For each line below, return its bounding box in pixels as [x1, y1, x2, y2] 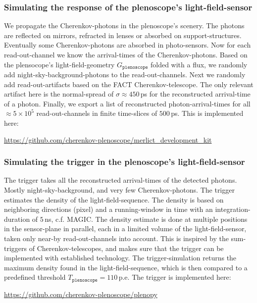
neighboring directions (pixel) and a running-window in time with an [4, 204, 213, 214]
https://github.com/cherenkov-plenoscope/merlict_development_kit [4, 134, 212, 145]
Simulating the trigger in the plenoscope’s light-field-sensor [4, 155, 245, 168]
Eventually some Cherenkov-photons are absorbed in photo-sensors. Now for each [4, 40, 251, 50]
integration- [215, 204, 251, 214]
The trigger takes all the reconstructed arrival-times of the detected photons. [4, 175, 237, 185]
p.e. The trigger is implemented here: [118, 272, 231, 282]
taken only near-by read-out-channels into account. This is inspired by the [4, 233, 229, 243]
